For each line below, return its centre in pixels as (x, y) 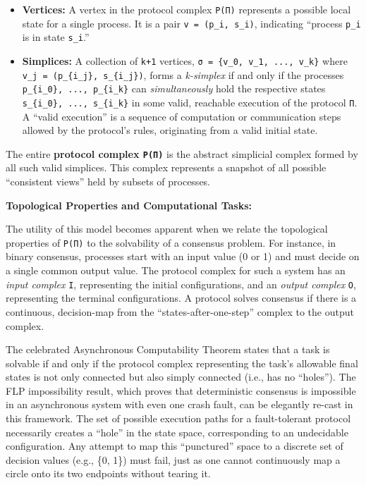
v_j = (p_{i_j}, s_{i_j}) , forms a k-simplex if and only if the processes (183, 74)
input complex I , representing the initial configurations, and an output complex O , (181, 284)
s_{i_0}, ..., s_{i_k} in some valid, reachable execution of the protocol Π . (190, 102)
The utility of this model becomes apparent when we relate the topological (167, 229)
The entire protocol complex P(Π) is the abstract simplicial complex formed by (182, 153)
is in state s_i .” (56, 37)
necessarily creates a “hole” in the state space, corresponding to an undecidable (177, 432)
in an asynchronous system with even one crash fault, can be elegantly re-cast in (179, 404)
